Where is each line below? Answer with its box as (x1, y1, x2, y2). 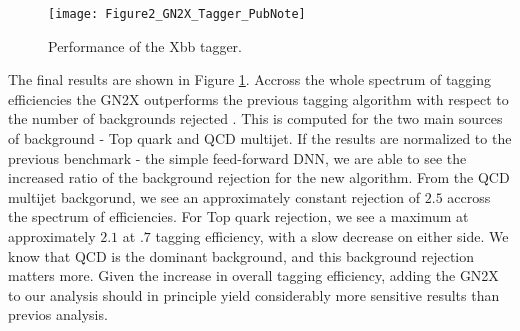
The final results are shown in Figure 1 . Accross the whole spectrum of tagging (8, 69, 492, 90)
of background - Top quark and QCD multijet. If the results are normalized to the (8, 128, 512, 149)
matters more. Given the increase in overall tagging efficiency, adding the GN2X (8, 265, 499, 286)
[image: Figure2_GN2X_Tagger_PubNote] (48, 7, 306, 21)
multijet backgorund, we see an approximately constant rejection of (8, 186, 421, 207)
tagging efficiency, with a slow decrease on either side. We (155, 226, 509, 246)
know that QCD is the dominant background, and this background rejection (8, 245, 475, 266)
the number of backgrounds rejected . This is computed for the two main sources (8, 108, 503, 129)
